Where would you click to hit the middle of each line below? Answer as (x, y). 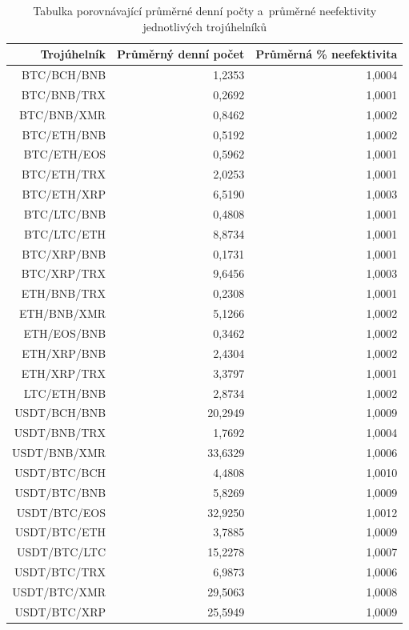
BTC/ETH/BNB (64, 134)
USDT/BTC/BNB (60, 492)
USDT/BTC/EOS (61, 512)
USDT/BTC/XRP (60, 611)
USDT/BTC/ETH (60, 532)
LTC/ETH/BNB (65, 393)
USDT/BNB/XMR (59, 453)
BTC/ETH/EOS (65, 154)
